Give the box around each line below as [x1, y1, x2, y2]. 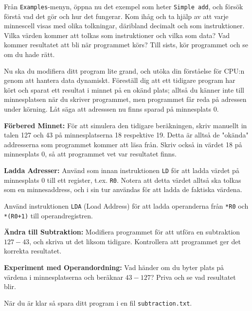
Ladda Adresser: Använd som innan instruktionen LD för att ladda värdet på [4, 165, 239, 175]
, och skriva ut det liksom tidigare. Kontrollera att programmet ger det [29, 236, 241, 246]
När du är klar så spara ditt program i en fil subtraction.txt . [4, 297, 192, 308]
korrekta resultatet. [4, 246, 62, 256]
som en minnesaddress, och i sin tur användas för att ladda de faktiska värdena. [4, 184, 242, 194]
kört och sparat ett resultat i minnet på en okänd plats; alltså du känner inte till [4, 84, 244, 95]
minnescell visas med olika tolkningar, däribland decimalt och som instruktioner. [4, 20, 245, 31]
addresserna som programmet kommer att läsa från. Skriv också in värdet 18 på [4, 139, 242, 149]
